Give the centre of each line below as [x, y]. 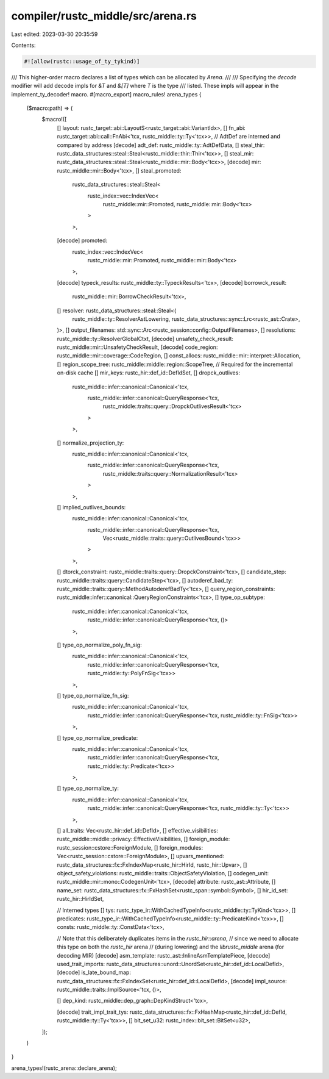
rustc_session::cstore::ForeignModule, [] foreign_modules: [130, 847]
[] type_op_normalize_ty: [88, 788]
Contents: [23, 45]
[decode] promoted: [82, 240]
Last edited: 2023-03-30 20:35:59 [55, 34]
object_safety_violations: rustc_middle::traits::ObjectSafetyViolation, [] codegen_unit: [163, 873]
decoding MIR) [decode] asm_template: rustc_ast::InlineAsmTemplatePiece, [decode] [164, 955]
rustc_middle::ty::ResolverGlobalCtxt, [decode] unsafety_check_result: [145, 339]
